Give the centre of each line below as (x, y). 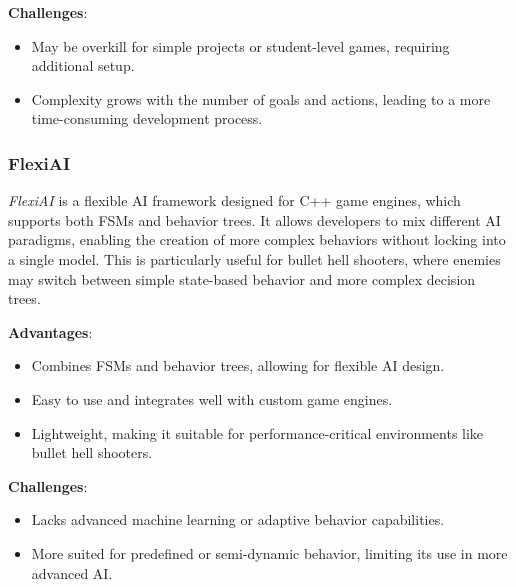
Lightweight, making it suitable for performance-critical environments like (257, 432)
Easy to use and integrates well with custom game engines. (212, 398)
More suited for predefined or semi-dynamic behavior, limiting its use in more (269, 552)
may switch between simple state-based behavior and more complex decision (242, 278)
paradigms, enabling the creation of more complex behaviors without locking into (257, 239)
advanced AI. (72, 572)
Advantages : (50, 331)
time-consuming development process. (147, 118)
